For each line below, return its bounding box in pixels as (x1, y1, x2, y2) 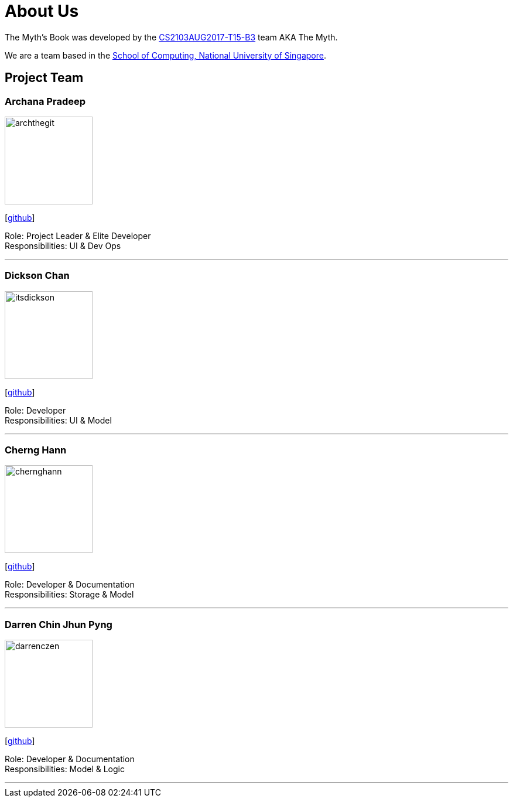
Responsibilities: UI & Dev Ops (5, 240, 121, 251)
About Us (5, 1, 79, 21)
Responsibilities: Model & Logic (5, 764, 125, 774)
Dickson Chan (5, 269, 70, 282)
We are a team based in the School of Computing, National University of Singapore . (5, 50, 327, 60)
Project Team (5, 70, 84, 86)
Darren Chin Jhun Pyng (5, 618, 112, 630)
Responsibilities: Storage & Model (5, 589, 134, 600)
